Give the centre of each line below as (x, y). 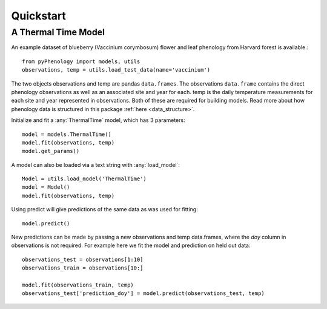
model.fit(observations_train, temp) (78, 285)
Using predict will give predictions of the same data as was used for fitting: (104, 209)
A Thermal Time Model (58, 32)
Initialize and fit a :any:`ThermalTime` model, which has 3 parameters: (98, 120)
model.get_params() (51, 151)
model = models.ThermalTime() (67, 134)
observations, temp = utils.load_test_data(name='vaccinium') (116, 70)
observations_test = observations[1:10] (83, 259)
